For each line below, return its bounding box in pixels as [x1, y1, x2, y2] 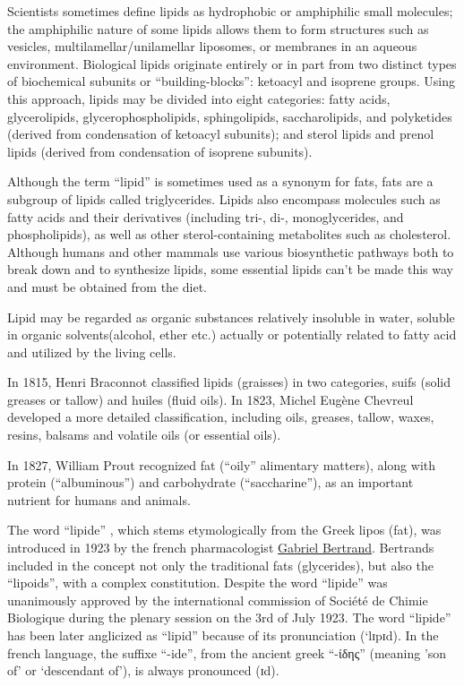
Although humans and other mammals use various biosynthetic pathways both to [7, 242, 454, 261]
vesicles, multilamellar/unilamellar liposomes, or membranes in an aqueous [7, 37, 417, 56]
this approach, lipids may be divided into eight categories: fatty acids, [7, 89, 391, 107]
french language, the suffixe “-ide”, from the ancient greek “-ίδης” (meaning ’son [7, 643, 447, 662]
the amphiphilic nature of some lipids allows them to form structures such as [7, 19, 429, 38]
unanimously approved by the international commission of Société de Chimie [7, 590, 428, 609]
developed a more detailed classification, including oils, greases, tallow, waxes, [7, 407, 434, 426]
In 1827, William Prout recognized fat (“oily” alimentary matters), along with [7, 455, 436, 474]
